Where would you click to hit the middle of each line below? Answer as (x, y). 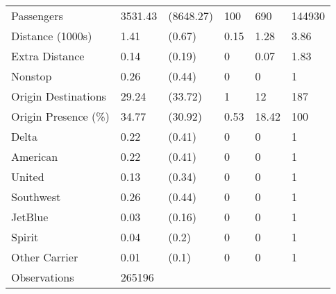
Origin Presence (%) (60, 116)
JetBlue (30, 217)
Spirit (25, 237)
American (35, 156)
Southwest (36, 197)
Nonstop (32, 76)
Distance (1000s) (52, 36)
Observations (43, 277)
